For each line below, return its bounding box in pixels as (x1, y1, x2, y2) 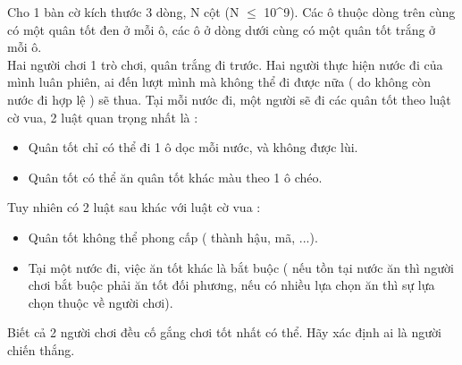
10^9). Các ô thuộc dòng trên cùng (264, 3, 456, 21)
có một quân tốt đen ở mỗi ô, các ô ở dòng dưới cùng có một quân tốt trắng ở (7, 20, 436, 38)
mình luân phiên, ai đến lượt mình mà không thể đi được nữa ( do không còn (7, 72, 432, 91)
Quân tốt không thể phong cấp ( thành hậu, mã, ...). (28, 227, 318, 246)
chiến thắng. (7, 340, 75, 359)
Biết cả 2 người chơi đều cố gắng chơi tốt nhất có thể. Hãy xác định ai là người (7, 323, 441, 342)
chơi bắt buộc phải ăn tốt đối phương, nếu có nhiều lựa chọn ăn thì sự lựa (28, 276, 435, 294)
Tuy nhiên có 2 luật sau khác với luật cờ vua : (7, 198, 261, 216)
